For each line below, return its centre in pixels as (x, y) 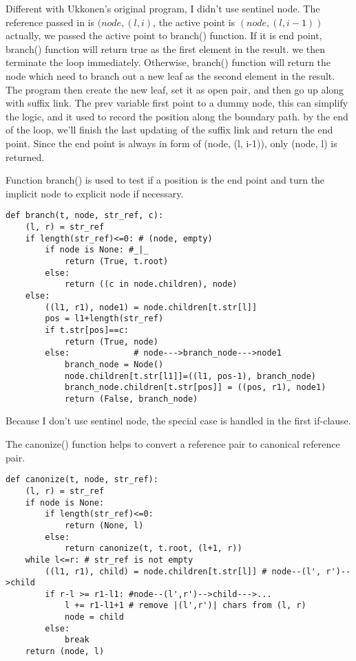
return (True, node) (111, 342)
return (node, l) (65, 652)
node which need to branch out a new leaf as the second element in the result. (170, 75)
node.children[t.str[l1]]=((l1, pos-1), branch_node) (190, 376)
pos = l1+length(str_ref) (104, 319)
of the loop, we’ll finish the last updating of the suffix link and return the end (169, 130)
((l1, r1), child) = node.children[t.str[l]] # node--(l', (183, 571)
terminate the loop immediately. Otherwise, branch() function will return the (168, 62)
